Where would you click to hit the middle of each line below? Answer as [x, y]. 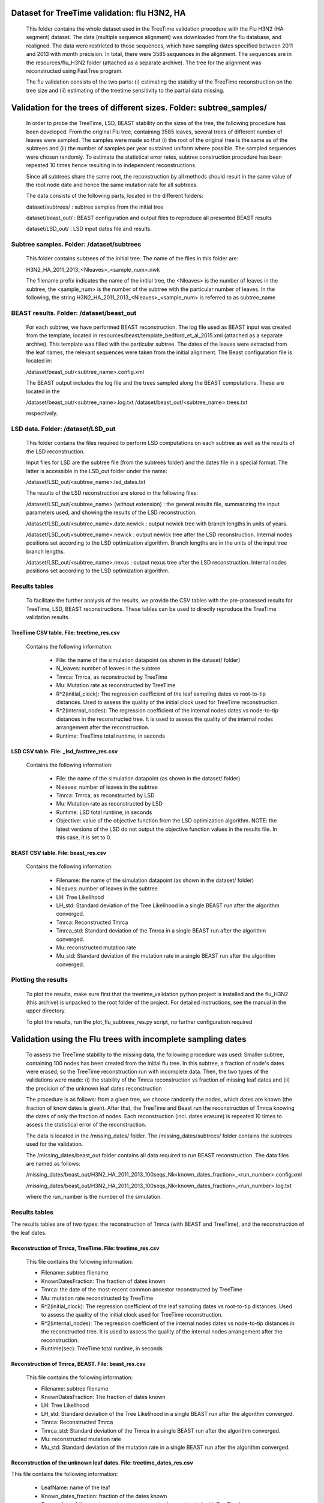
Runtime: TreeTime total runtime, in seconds [110, 736]
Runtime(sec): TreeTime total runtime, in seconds [102, 1348]
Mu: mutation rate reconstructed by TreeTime [97, 1298]
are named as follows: [53, 1163]
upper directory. [46, 1011]
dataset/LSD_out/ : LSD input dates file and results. [89, 229]
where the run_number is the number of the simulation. [94, 1197]
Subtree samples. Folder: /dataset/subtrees [76, 245]
